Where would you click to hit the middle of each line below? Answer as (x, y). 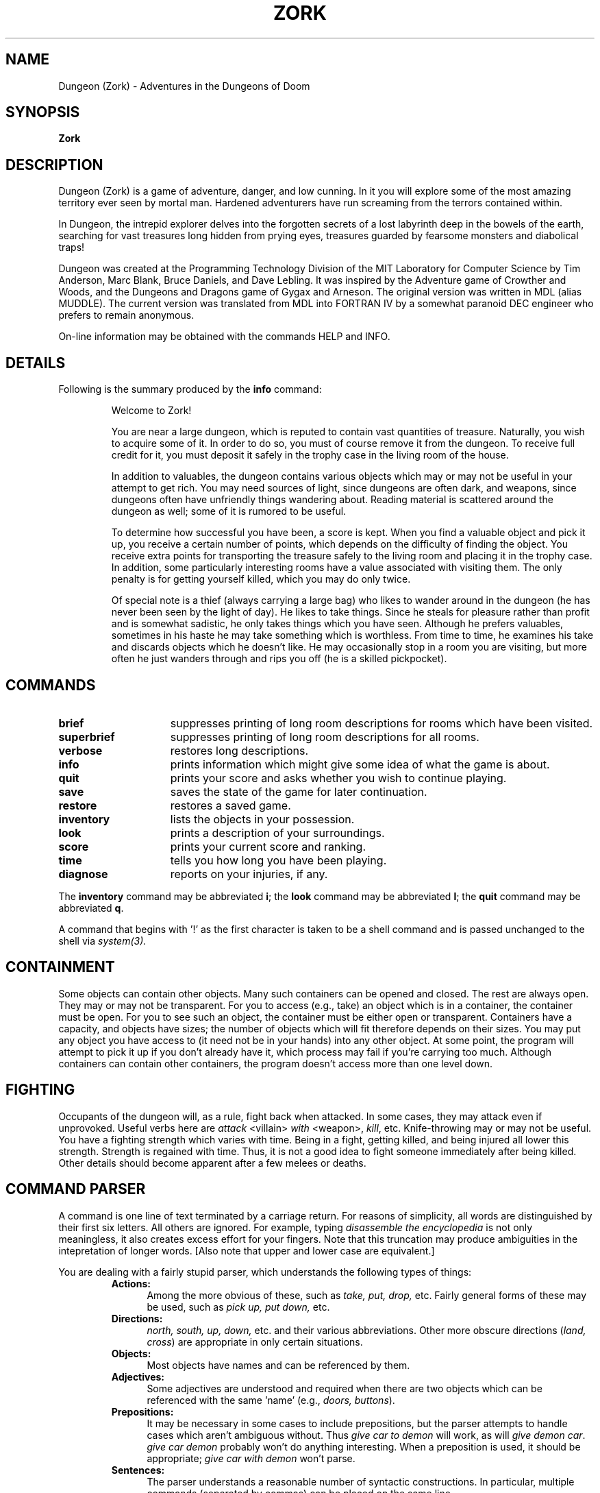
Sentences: (138, 1470)
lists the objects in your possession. (262, 819)
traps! (72, 247)
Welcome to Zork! (151, 411)
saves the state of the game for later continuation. (299, 791)
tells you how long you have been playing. (278, 860)
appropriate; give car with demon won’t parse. (251, 1458)
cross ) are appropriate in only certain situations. (255, 1342)
